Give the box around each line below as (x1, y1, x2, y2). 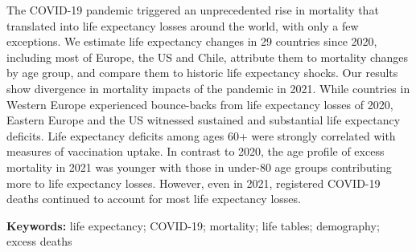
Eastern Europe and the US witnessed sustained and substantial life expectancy (6, 112, 401, 128)
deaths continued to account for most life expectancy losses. (6, 190, 301, 207)
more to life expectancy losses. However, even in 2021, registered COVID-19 (6, 174, 381, 191)
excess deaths (6, 233, 72, 250)
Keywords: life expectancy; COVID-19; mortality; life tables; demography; (6, 217, 380, 234)
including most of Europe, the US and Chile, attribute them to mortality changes (6, 48, 409, 65)
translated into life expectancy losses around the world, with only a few (6, 17, 359, 34)
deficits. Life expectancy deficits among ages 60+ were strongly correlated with (6, 127, 396, 144)
